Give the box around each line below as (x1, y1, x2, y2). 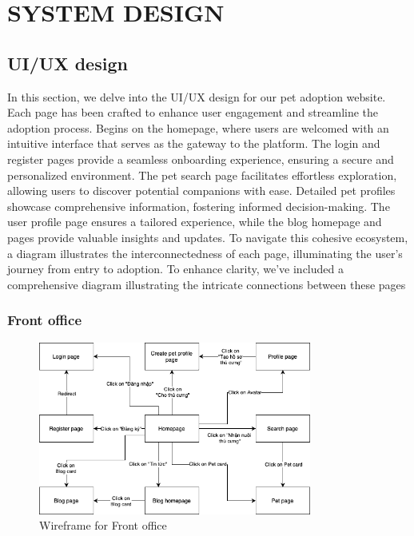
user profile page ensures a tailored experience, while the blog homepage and (7, 213, 382, 230)
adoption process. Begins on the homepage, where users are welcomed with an (7, 119, 389, 136)
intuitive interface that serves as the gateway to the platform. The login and (7, 135, 380, 152)
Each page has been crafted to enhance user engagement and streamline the (7, 104, 379, 121)
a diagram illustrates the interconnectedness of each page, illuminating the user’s (7, 244, 403, 261)
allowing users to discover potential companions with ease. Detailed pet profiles (7, 182, 396, 199)
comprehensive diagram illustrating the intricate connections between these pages (7, 276, 406, 292)
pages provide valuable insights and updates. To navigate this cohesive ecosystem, (7, 228, 408, 245)
